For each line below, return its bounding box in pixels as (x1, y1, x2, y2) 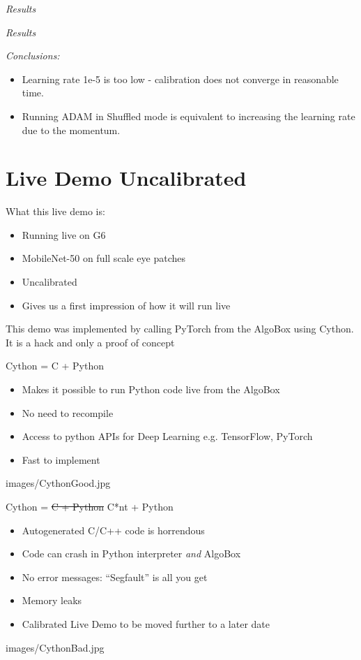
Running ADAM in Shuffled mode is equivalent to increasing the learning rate (22, 108, 355, 123)
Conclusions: (6, 48, 60, 63)
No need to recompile (22, 405, 114, 420)
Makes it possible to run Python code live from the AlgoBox (22, 382, 280, 397)
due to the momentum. (22, 122, 121, 137)
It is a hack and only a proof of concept (6, 335, 175, 349)
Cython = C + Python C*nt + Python (6, 499, 174, 513)
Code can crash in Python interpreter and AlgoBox (22, 546, 241, 561)
